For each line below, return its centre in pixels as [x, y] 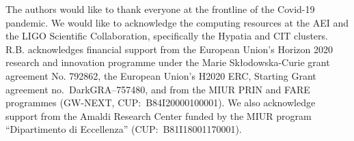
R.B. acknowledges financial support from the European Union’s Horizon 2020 [169, 49]
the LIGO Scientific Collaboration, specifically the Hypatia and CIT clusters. [167, 36]
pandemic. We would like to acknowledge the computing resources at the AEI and [177, 22]
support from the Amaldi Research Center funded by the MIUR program [159, 115]
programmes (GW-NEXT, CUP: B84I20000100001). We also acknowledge [161, 103]
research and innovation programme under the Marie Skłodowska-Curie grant [168, 62]
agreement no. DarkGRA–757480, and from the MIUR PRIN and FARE [158, 89]
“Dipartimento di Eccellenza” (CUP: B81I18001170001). [124, 129]
